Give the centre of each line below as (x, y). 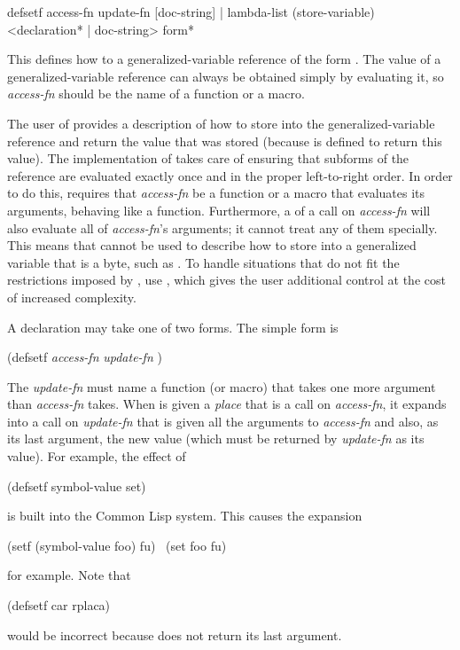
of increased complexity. (72, 297)
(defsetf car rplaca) (59, 605)
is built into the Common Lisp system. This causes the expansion (185, 516)
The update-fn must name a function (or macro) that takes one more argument (222, 386)
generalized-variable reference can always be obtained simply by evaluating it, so (226, 76)
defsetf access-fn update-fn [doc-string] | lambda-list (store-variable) (191, 12)
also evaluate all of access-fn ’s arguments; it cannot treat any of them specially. (222, 227)
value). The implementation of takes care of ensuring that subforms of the (208, 158)
